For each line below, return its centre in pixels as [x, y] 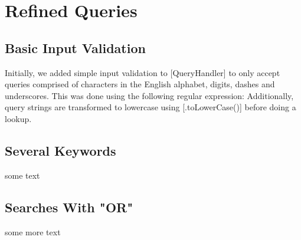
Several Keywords [60, 150]
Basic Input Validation [75, 47]
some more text [33, 231]
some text [22, 175]
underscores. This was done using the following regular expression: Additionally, [149, 95]
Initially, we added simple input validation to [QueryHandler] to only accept [143, 72]
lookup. [18, 118]
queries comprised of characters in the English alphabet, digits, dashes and [140, 84]
